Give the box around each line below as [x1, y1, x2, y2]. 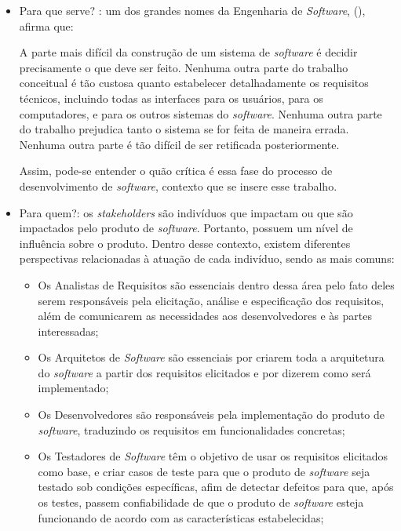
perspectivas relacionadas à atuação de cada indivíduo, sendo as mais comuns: [19, 250, 395, 267]
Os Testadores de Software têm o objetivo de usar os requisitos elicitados [38, 448, 388, 464]
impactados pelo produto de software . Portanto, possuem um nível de [19, 220, 353, 236]
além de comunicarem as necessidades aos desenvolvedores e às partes [38, 307, 372, 324]
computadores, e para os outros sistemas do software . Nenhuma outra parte [19, 105, 382, 122]
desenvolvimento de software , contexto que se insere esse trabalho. [19, 177, 337, 194]
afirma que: [19, 17, 74, 34]
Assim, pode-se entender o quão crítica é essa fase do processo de [19, 162, 333, 179]
